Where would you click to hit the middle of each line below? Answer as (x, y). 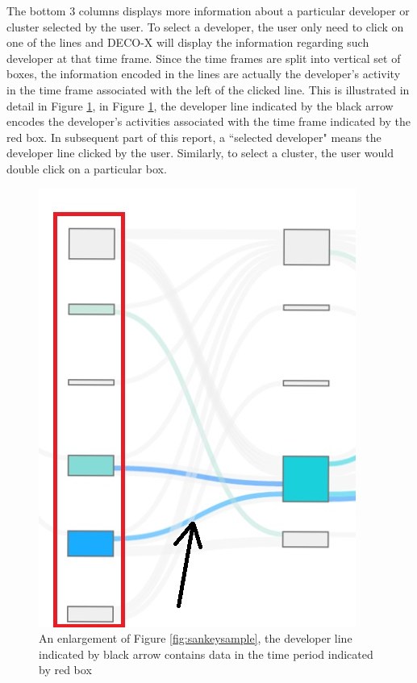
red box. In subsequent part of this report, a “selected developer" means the (194, 137)
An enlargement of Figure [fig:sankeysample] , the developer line (196, 638)
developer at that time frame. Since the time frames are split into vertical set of (204, 58)
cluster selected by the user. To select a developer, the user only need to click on (205, 26)
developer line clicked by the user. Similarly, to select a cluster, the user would (200, 153)
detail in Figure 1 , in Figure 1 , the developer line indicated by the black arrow (200, 105)
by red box (65, 670)
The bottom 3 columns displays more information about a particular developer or (208, 10)
